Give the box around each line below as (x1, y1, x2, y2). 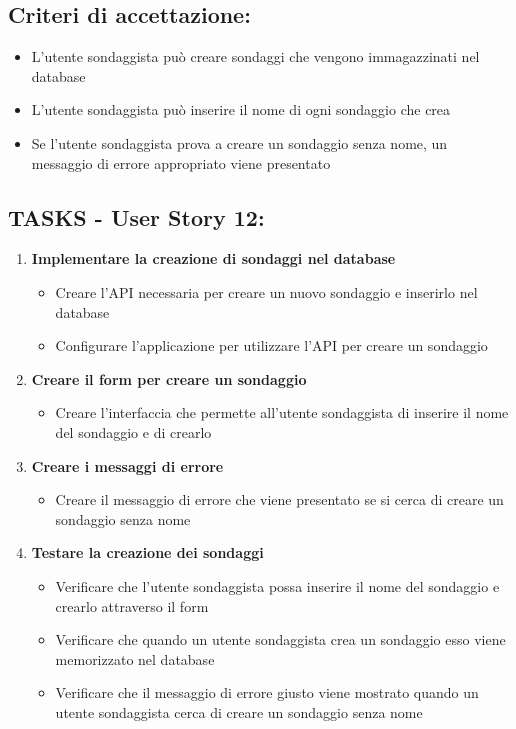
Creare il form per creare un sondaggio (31, 368, 307, 389)
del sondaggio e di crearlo (55, 421, 212, 442)
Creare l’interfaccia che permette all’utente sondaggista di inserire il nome (55, 402, 509, 423)
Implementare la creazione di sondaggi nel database (31, 248, 396, 269)
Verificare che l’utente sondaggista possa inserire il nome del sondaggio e (55, 575, 500, 596)
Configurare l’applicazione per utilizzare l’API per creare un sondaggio (55, 335, 488, 356)
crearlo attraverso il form (55, 595, 209, 616)
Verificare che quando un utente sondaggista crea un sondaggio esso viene (55, 629, 506, 650)
